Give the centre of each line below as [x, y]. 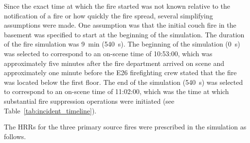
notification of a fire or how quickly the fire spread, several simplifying [108, 15]
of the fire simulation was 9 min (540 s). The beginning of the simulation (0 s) [122, 44]
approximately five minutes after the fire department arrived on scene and [114, 63]
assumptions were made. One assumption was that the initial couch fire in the [120, 25]
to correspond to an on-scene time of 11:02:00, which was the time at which [116, 91]
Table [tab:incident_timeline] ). [50, 110]
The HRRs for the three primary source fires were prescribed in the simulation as [125, 127]
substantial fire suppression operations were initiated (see [89, 101]
